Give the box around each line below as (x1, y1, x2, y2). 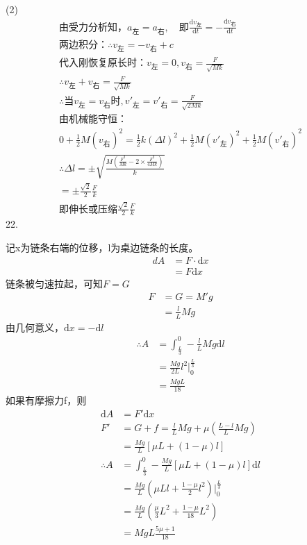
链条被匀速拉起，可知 (6, 276, 103, 290)
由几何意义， (6, 319, 64, 334)
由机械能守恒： (58, 115, 127, 125)
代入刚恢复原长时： (58, 58, 147, 68)
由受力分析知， (58, 22, 127, 33)
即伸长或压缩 (58, 204, 117, 215)
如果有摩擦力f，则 (6, 393, 87, 408)
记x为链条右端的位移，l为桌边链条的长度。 (6, 240, 199, 255)
